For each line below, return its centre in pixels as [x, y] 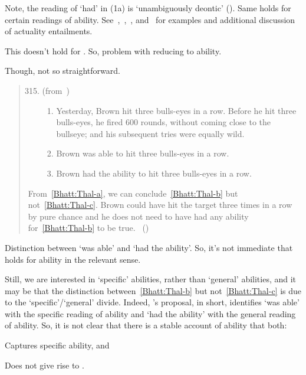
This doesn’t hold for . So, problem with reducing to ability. [113, 50]
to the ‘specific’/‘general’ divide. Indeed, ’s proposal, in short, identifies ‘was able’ [152, 302]
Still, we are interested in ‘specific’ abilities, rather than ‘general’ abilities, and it [151, 279]
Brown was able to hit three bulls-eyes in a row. [143, 153]
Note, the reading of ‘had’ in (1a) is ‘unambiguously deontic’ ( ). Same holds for [148, 8]
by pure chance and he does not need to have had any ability [138, 216]
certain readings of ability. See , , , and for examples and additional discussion [150, 19]
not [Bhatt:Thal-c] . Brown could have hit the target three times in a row [160, 205]
